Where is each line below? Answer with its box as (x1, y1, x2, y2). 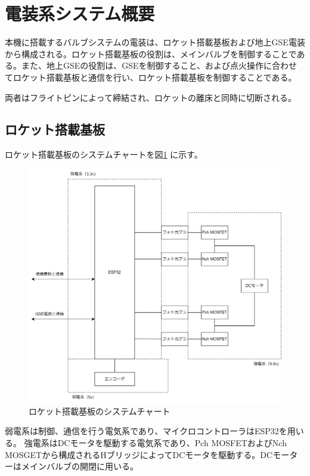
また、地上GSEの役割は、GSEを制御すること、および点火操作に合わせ (21, 59, 297, 72)
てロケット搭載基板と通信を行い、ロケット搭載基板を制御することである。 (5, 70, 297, 83)
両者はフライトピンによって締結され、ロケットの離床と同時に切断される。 (5, 91, 297, 103)
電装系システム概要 (5, 1, 155, 26)
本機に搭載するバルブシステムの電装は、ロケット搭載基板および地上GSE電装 (5, 36, 305, 48)
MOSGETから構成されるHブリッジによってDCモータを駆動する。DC (5, 448, 273, 460)
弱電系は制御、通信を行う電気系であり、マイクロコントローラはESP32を (5, 425, 287, 437)
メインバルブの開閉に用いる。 (21, 460, 138, 472)
